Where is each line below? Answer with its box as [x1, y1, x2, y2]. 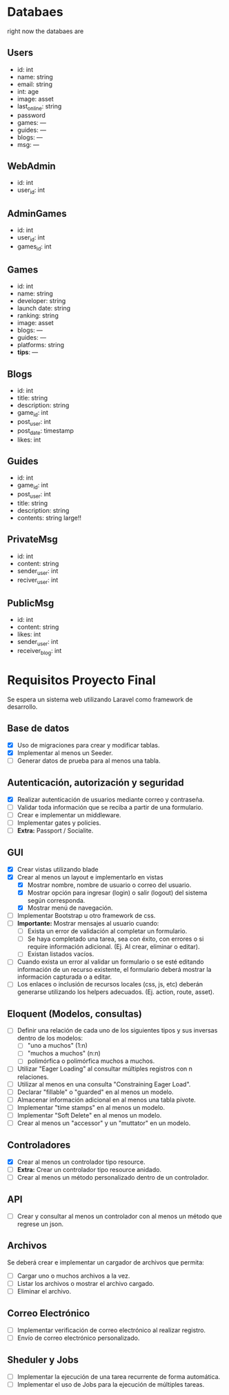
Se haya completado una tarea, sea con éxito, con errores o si [27, 935, 204, 943]
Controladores [7, 1140, 71, 1151]
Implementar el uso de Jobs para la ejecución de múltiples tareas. [17, 1380, 205, 1388]
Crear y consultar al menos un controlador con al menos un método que [17, 1212, 222, 1220]
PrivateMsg [7, 534, 59, 545]
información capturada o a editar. [17, 973, 112, 981]
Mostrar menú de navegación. [27, 904, 113, 912]
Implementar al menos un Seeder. [17, 748, 113, 757]
